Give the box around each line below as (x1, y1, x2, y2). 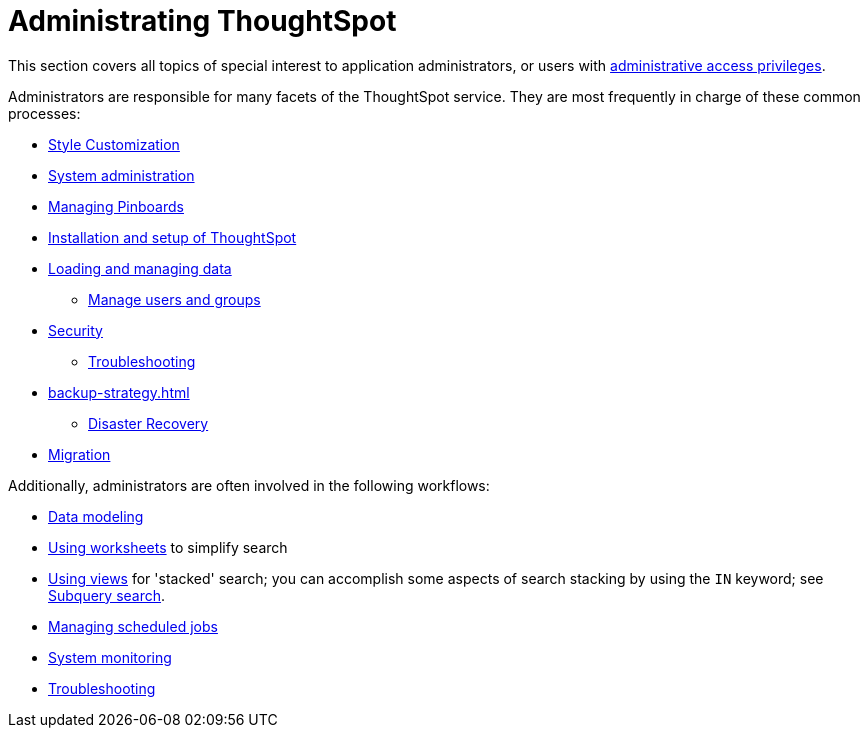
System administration (48, 166, 195, 184)
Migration (48, 445, 111, 463)
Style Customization (48, 135, 180, 153)
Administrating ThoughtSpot (8, 4, 397, 38)
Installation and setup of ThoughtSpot (48, 228, 297, 246)
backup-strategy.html (48, 383, 190, 401)
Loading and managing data (48, 259, 232, 277)
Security (48, 321, 103, 339)
